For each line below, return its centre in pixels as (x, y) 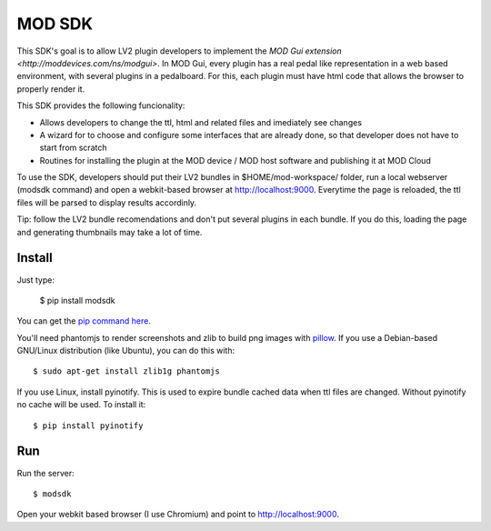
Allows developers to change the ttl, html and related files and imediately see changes (201, 122)
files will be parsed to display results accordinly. (107, 202)
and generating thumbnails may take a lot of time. (110, 232)
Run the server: (45, 473)
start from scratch (73, 148)
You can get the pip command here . (84, 321)
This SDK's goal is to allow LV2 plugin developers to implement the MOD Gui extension (179, 51)
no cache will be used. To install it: (81, 405)
